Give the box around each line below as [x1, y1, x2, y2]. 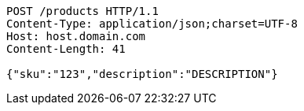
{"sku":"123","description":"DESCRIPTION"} [6, 68, 278, 80]
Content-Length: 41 [6, 43, 126, 55]
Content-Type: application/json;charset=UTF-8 [6, 17, 298, 30]
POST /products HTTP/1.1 [6, 5, 159, 17]
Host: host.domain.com [6, 30, 146, 43]
